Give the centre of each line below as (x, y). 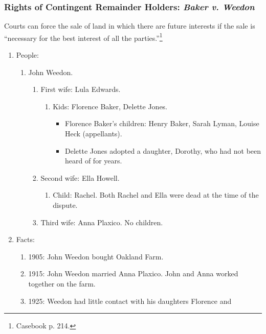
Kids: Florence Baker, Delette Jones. (110, 106)
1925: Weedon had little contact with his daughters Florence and (130, 301)
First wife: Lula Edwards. (81, 89)
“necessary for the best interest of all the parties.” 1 (83, 37)
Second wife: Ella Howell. (80, 177)
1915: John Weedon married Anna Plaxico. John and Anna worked (133, 273)
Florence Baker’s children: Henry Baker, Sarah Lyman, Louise (162, 123)
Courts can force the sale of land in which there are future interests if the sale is (130, 26)
